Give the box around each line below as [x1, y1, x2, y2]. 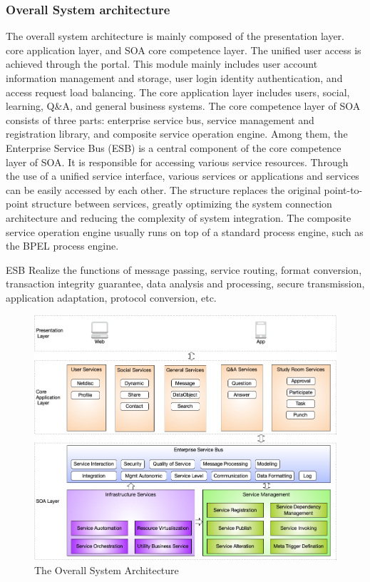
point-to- [324, 182, 363, 197]
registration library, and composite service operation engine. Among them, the [6, 126, 348, 141]
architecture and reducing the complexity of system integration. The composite [6, 210, 351, 225]
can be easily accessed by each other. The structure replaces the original [6, 182, 321, 197]
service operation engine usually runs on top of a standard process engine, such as [6, 224, 364, 239]
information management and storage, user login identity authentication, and [6, 71, 343, 85]
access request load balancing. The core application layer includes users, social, [6, 84, 350, 99]
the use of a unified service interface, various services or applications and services [6, 168, 359, 183]
